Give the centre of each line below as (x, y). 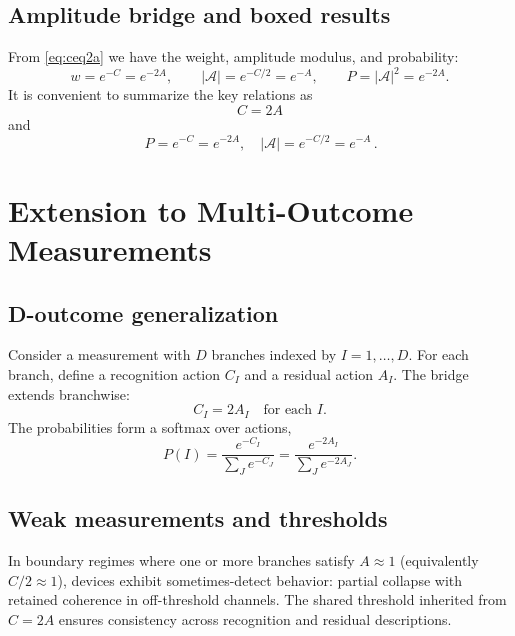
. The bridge (431, 373)
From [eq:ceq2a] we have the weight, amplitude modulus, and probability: (233, 56)
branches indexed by (274, 354)
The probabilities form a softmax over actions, (150, 426)
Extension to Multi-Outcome (211, 209)
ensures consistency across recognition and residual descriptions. (255, 619)
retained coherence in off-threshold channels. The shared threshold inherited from (257, 599)
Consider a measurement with (99, 354)
